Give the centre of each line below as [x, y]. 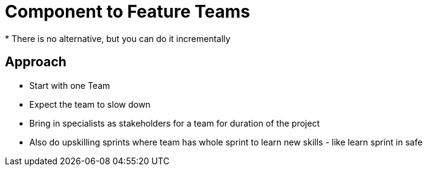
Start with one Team [70, 85]
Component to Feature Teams [127, 12]
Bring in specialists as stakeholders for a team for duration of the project [175, 123]
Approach [36, 62]
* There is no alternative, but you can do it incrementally [118, 38]
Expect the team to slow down [90, 104]
